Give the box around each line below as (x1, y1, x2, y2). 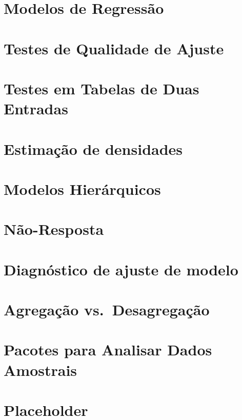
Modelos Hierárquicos (4, 178, 161, 199)
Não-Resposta (4, 218, 104, 239)
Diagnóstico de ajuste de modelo (4, 258, 238, 279)
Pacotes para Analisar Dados (4, 339, 212, 360)
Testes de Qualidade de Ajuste (4, 37, 224, 58)
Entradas (4, 98, 68, 119)
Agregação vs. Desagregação (4, 299, 210, 319)
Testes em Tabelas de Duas (4, 77, 199, 98)
